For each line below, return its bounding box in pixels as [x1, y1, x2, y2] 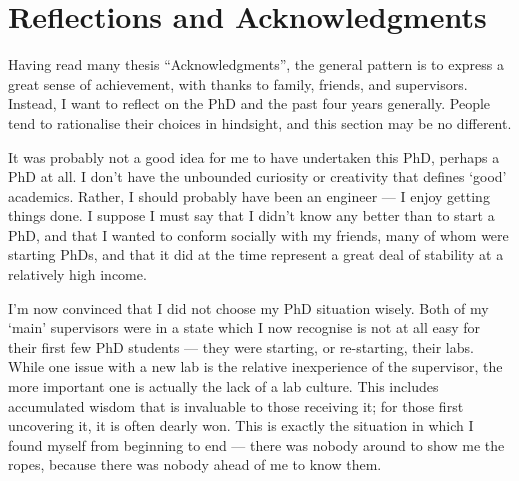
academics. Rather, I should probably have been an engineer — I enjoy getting [8, 185, 490, 206]
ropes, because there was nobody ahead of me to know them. [8, 454, 382, 475]
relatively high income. [8, 264, 147, 285]
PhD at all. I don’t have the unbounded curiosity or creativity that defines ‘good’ [8, 166, 507, 187]
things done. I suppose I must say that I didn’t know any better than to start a [8, 205, 495, 226]
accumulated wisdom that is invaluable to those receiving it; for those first [8, 395, 464, 416]
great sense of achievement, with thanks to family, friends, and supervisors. [8, 73, 468, 94]
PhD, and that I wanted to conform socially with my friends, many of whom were [8, 224, 509, 245]
